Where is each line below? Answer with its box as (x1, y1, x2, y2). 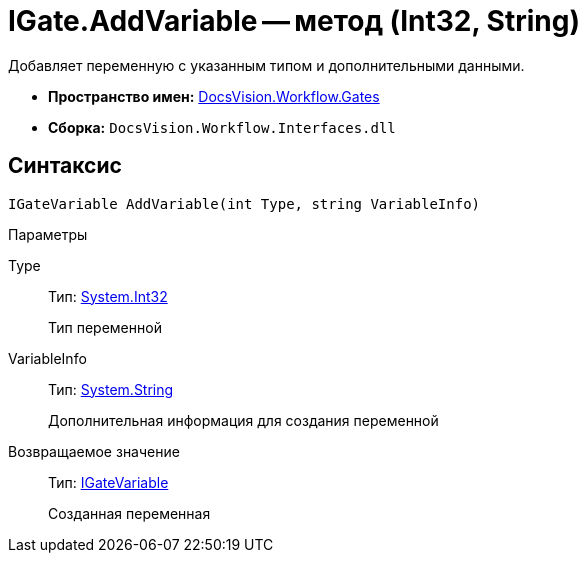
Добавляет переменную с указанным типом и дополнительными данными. (8, 56, 525, 74)
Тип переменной (48, 318, 162, 336)
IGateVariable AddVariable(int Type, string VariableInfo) (8, 195, 481, 212)
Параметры (8, 225, 88, 243)
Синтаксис (8, 153, 122, 179)
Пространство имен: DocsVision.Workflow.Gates (48, 87, 380, 105)
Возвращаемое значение (8, 442, 180, 460)
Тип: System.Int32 (48, 287, 168, 305)
